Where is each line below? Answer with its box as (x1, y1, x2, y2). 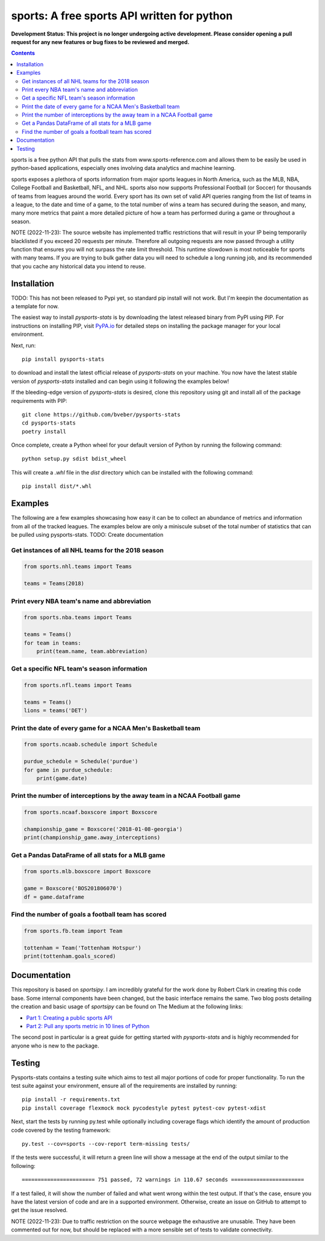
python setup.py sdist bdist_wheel (22, 455, 127, 463)
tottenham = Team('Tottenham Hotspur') (23, 944, 141, 951)
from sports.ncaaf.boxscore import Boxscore (23, 809, 158, 816)
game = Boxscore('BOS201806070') (23, 885, 123, 892)
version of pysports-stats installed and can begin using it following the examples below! (11, 377, 229, 385)
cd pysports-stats (22, 420, 76, 426)
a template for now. (11, 303, 60, 310)
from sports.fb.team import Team (23, 927, 123, 934)
